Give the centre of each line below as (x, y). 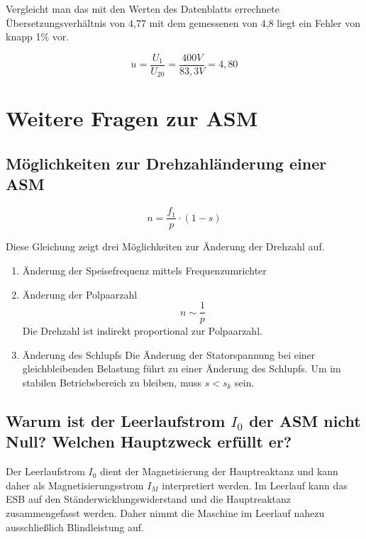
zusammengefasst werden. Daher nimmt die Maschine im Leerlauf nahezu (165, 512)
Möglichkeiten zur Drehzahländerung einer (166, 163)
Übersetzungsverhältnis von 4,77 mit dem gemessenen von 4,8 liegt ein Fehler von (183, 22)
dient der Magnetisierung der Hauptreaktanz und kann (219, 471)
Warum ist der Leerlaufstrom (116, 420)
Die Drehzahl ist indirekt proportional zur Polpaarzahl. (142, 331)
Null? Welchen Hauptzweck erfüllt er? (149, 441)
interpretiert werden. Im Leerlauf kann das (255, 485)
